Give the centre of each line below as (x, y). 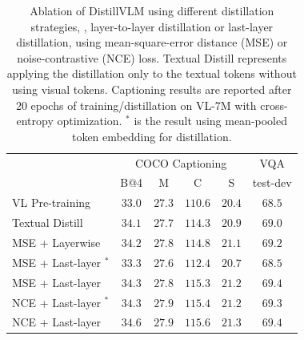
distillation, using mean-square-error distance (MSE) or (152, 42)
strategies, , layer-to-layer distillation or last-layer (152, 26)
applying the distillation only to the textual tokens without (152, 73)
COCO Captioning (181, 162)
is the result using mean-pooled (211, 121)
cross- (274, 105)
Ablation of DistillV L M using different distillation (152, 10)
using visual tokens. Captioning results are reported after (152, 89)
